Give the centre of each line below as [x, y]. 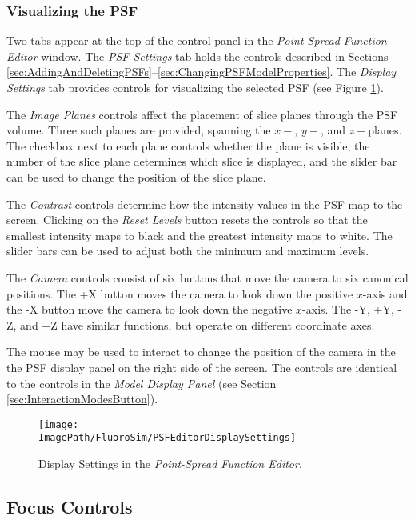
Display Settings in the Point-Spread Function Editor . [170, 463]
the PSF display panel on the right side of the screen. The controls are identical [202, 367]
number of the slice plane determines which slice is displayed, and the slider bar [202, 161]
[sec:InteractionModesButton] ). [82, 399]
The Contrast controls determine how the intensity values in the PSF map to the [205, 204]
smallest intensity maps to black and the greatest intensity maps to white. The [200, 235]
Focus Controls [70, 506]
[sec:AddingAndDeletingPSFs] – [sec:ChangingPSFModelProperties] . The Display [202, 72]
